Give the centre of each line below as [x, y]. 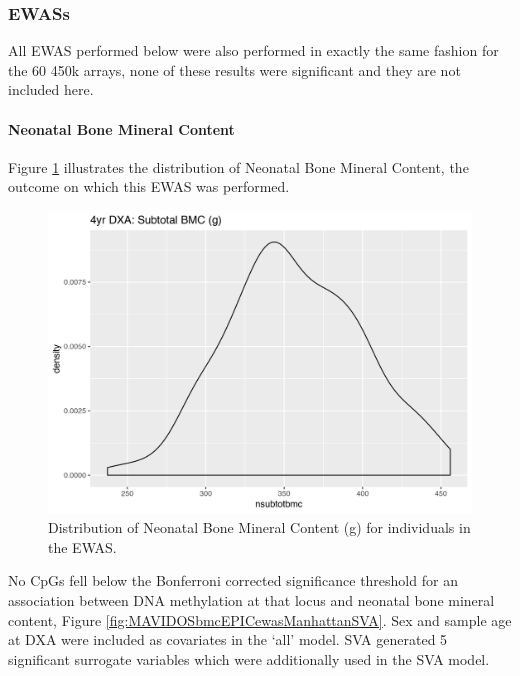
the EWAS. [82, 546]
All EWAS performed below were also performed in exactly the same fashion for [253, 50]
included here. [51, 89]
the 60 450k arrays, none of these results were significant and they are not [234, 69]
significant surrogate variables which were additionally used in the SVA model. [249, 658]
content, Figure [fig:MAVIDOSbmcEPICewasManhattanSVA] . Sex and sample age [260, 619]
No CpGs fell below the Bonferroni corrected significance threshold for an [233, 580]
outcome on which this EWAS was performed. [149, 186]
